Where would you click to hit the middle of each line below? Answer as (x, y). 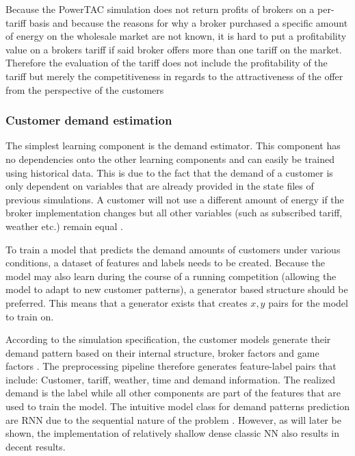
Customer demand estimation (89, 120)
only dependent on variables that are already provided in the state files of (160, 186)
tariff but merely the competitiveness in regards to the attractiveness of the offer (174, 76)
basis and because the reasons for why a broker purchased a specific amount (188, 22)
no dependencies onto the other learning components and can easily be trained (170, 159)
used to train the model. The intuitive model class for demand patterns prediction (177, 406)
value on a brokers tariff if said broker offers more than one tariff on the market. (174, 49)
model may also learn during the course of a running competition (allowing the (171, 276)
